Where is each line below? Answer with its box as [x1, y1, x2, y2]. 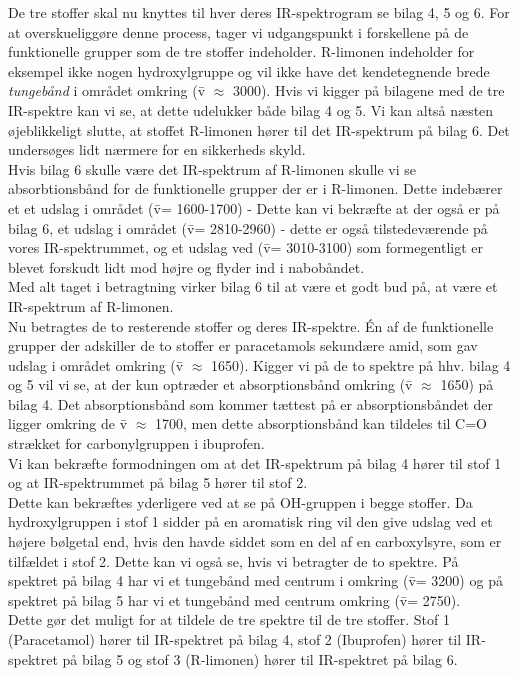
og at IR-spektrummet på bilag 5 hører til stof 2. [8, 472, 308, 493]
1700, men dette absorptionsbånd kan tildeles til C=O [154, 413, 487, 434]
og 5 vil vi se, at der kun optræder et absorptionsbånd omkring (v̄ [8, 374, 413, 395]
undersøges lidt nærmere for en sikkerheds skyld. [8, 139, 306, 160]
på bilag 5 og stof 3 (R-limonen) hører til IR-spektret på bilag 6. [62, 648, 458, 669]
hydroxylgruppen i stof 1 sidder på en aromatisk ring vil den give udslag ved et [8, 511, 493, 532]
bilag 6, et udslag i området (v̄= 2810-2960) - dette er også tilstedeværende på [8, 217, 488, 238]
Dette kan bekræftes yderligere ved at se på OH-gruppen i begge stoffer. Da [8, 491, 473, 512]
